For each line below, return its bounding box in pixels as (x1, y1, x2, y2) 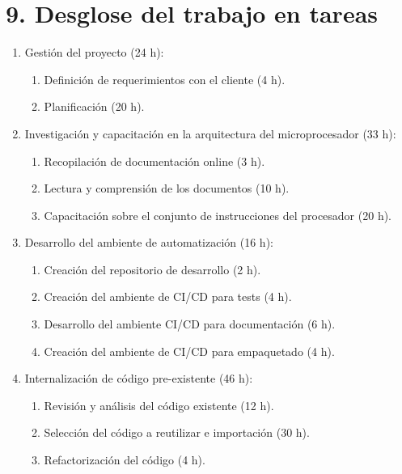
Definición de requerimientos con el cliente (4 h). (44, 70, 286, 87)
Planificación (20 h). (44, 98, 145, 115)
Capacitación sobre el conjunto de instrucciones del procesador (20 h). (44, 206, 391, 223)
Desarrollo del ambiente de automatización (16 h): (24, 234, 273, 251)
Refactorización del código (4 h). (44, 451, 205, 468)
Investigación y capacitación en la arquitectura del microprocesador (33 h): (24, 125, 396, 142)
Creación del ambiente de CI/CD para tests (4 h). (44, 288, 292, 305)
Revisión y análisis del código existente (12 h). (44, 396, 274, 413)
